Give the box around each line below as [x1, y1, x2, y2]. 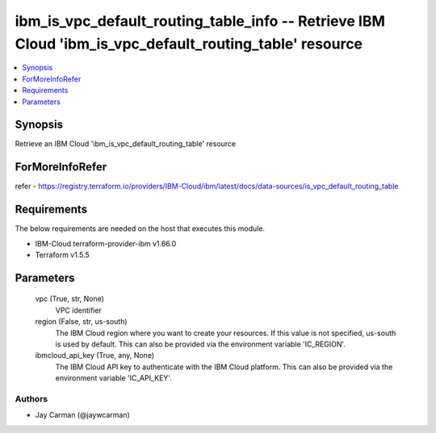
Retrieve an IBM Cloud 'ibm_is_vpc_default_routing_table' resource [15, 139, 237, 149]
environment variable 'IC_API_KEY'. [55, 373, 173, 383]
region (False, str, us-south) [35, 317, 128, 326]
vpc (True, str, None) [35, 294, 105, 304]
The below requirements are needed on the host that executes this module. [15, 224, 266, 233]
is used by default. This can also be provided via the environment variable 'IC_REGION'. [55, 339, 346, 349]
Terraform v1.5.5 [35, 250, 90, 260]
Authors [15, 393, 48, 404]
